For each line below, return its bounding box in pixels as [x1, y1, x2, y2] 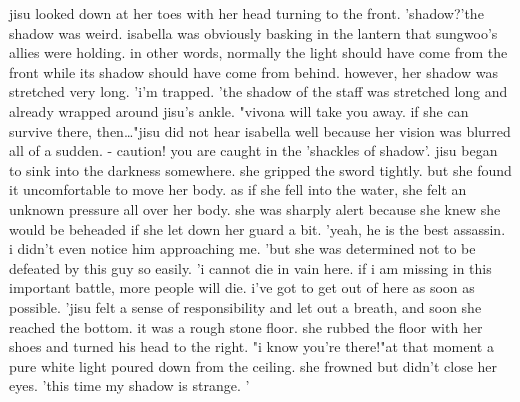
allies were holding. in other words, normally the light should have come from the [9, 42, 508, 63]
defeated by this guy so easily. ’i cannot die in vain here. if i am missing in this [9, 257, 492, 278]
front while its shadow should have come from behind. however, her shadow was [9, 61, 498, 82]
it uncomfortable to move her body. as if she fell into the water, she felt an [9, 179, 467, 200]
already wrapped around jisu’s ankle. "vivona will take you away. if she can [9, 100, 469, 121]
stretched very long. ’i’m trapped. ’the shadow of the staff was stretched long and [9, 81, 508, 102]
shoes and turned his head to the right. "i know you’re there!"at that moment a [9, 336, 494, 357]
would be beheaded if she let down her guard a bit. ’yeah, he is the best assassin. [9, 218, 506, 239]
